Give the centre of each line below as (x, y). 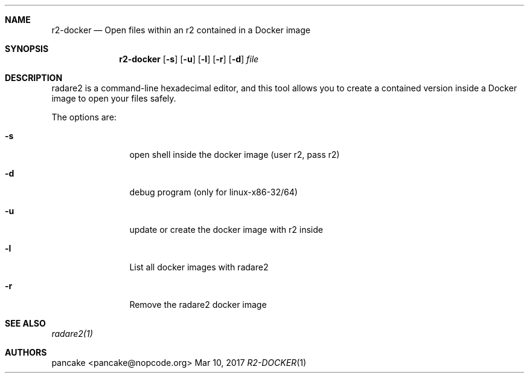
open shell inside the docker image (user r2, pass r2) (235, 155)
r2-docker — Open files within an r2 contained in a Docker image (181, 30)
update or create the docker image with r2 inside (226, 230)
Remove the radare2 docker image (198, 305)
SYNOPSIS (27, 49)
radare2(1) (72, 334)
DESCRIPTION (34, 78)
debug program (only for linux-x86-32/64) (213, 192)
